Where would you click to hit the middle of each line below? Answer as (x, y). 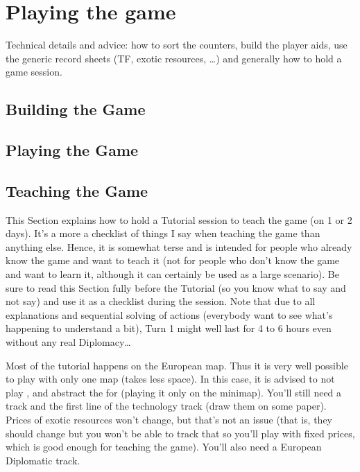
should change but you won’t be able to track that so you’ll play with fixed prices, (180, 433)
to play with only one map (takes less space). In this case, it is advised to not (170, 379)
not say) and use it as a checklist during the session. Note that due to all (161, 301)
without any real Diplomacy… (68, 342)
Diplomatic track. (43, 460)
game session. (34, 72)
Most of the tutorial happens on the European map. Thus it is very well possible (177, 365)
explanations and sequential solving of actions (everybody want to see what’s (169, 314)
